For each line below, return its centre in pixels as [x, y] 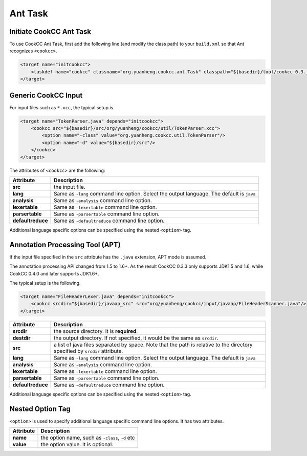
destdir [21, 338]
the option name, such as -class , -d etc [88, 438]
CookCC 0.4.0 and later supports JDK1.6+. [54, 273]
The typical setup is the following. [45, 283]
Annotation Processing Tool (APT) [65, 244]
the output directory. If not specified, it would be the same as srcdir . [136, 338]
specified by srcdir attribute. [89, 351]
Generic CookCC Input [46, 95]
